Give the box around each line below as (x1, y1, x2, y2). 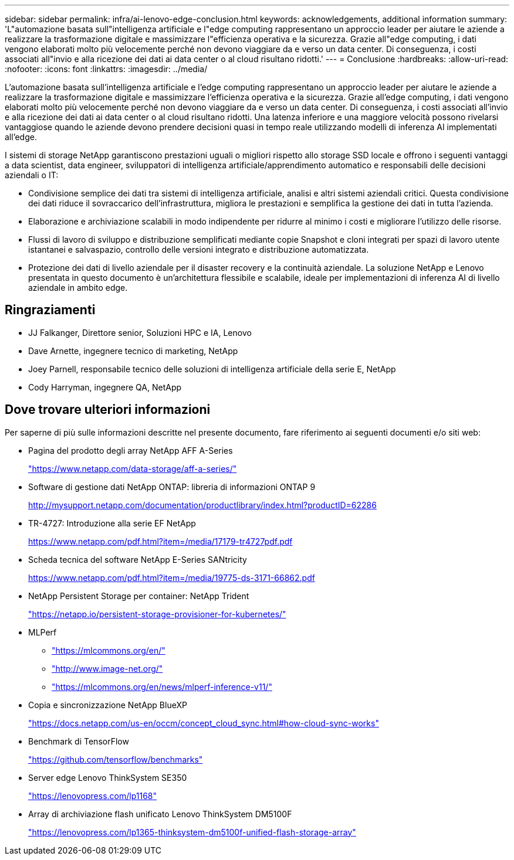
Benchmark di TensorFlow (28, 736, 129, 746)
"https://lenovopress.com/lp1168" (28, 790, 157, 801)
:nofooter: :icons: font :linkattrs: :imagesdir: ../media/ (5, 64, 208, 74)
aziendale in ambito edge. (28, 283, 128, 293)
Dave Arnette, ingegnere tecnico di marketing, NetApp (28, 345, 238, 356)
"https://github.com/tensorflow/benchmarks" (28, 754, 203, 764)
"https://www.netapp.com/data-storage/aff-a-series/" (28, 463, 237, 474)
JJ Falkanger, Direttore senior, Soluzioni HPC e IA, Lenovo (28, 327, 252, 338)
